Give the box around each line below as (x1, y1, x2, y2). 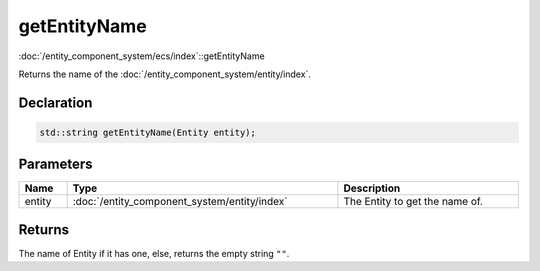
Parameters (18, 156, 93, 173)
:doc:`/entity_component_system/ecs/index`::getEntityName (18, 50, 265, 62)
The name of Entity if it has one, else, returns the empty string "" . (18, 247, 290, 259)
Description (343, 181, 401, 195)
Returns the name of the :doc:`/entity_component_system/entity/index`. (18, 68, 312, 80)
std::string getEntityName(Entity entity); (39, 126, 257, 138)
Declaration (18, 94, 93, 111)
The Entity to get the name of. (343, 195, 484, 209)
